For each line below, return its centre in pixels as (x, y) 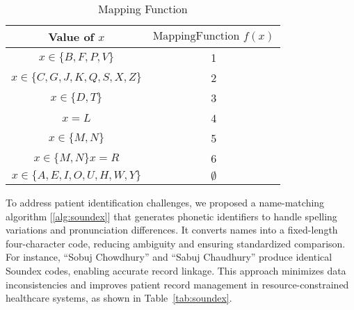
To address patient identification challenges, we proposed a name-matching (165, 202)
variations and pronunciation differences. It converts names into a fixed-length (172, 230)
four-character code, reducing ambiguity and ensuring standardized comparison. (176, 243)
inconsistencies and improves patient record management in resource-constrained (177, 284)
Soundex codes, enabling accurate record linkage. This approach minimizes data (176, 270)
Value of (71, 36)
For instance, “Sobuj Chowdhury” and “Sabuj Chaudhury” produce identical (169, 257)
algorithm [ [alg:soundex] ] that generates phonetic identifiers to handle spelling (171, 216)
